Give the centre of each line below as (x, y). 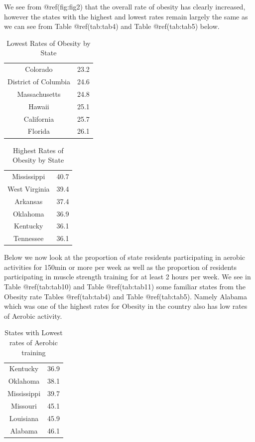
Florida (39, 131)
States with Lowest (34, 332)
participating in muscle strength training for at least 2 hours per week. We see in (127, 277)
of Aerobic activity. (33, 316)
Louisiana (24, 418)
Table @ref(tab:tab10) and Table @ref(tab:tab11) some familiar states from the (125, 287)
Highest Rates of (38, 150)
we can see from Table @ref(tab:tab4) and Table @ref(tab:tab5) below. (112, 26)
